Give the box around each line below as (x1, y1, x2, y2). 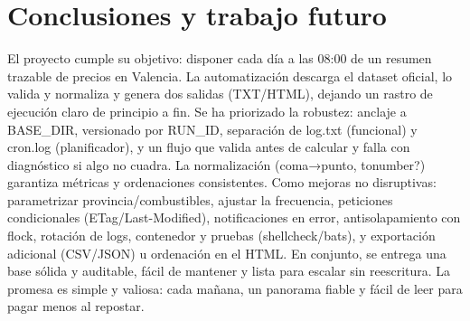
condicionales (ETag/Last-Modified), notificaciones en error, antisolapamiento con (7, 208, 461, 227)
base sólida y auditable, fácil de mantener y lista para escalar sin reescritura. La (7, 261, 451, 280)
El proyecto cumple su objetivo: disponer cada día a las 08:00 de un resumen (7, 49, 432, 68)
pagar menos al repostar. (7, 297, 145, 316)
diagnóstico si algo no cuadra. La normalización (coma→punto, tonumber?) (7, 155, 426, 174)
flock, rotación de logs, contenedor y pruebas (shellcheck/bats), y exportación (7, 226, 436, 245)
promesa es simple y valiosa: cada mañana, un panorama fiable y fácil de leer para (7, 279, 463, 297)
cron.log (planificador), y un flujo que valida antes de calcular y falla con (7, 137, 410, 156)
